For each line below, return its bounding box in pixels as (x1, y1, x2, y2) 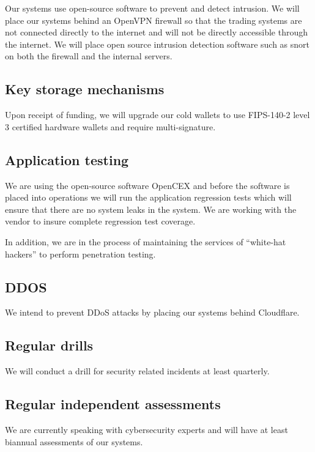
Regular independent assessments (5, 395, 221, 413)
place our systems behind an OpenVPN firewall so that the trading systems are (5, 13, 302, 26)
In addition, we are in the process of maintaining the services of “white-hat (5, 235, 286, 248)
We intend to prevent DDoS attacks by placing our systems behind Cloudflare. (5, 306, 300, 319)
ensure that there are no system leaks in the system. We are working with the (5, 202, 297, 215)
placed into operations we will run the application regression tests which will (5, 191, 292, 204)
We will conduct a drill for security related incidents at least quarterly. (5, 365, 270, 377)
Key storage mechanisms (5, 80, 165, 98)
